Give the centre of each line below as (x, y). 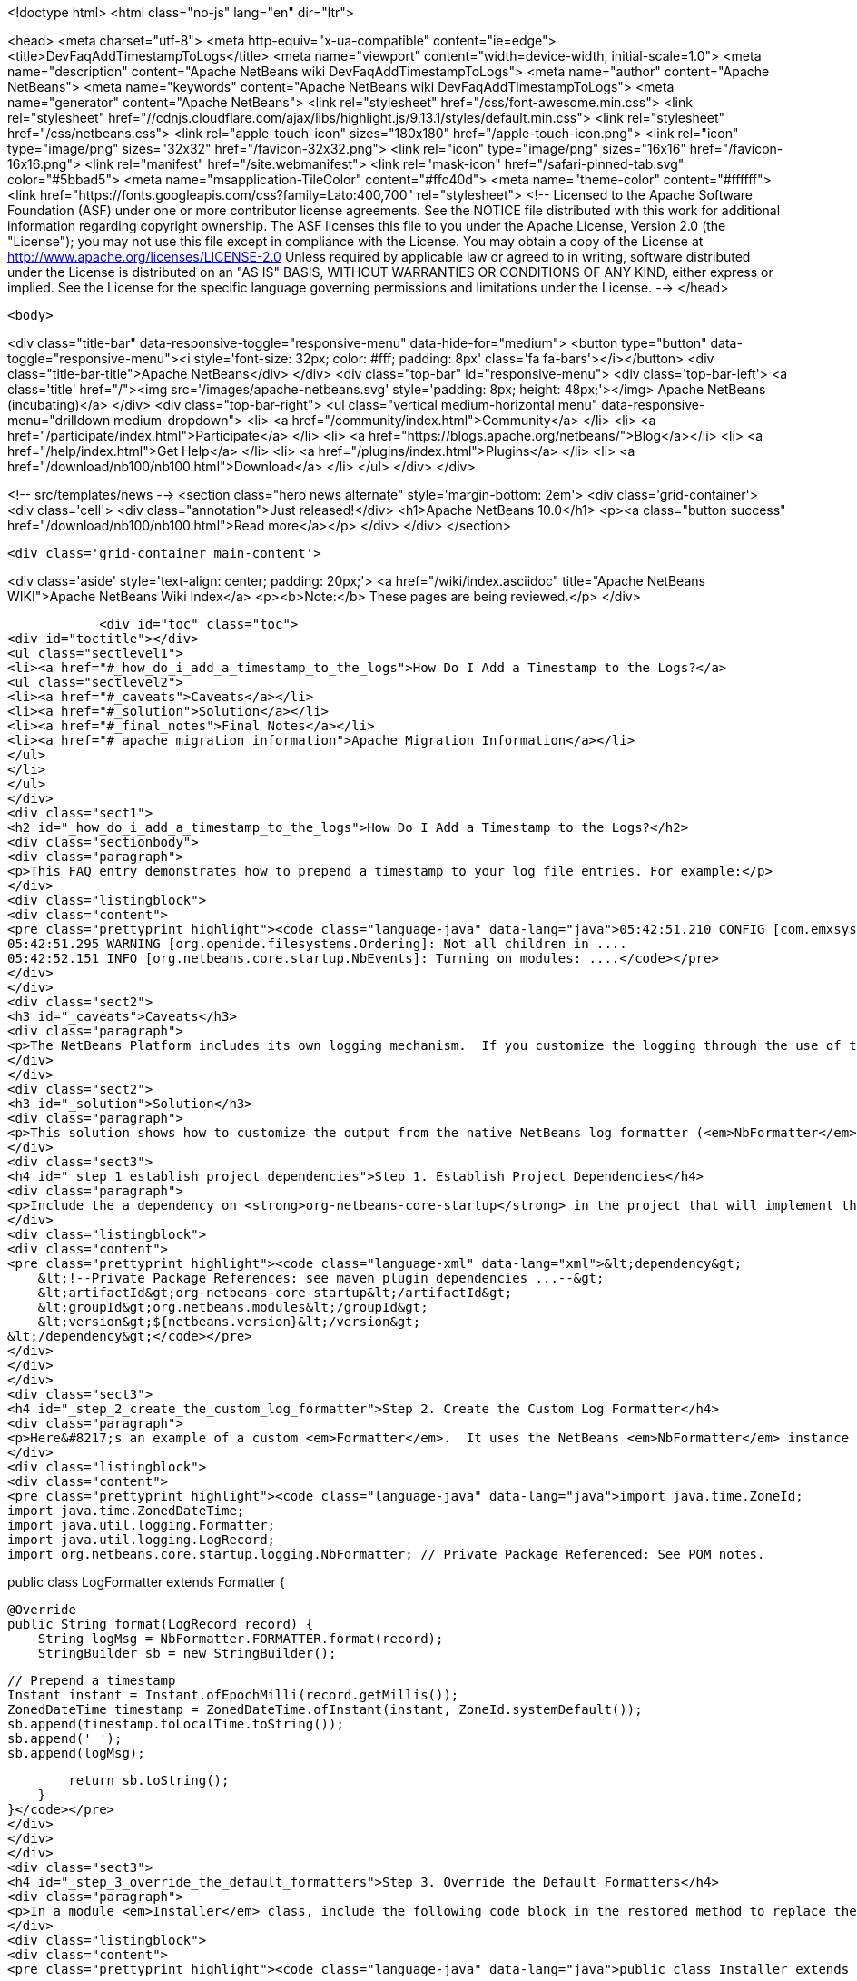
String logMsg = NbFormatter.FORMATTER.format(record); (241, 1639)
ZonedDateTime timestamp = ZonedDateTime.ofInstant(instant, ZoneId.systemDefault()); (325, 1709)
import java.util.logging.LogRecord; (142, 1540)
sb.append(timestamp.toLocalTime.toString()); (176, 1724)
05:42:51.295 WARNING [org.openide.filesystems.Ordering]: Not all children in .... (317, 944)
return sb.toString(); (149, 1780)
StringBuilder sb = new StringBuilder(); (187, 1653)
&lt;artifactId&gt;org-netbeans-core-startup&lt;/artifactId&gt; (275, 1293)
